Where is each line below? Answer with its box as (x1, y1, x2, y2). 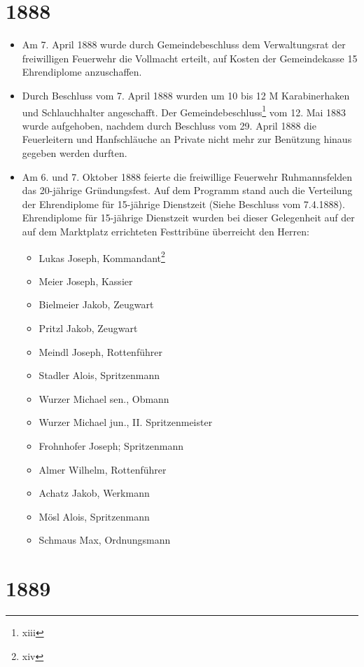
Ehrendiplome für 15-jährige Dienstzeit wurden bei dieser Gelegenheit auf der (22, 210, 355, 225)
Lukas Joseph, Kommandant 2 (38, 248, 165, 265)
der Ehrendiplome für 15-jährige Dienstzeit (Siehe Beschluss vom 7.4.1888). (22, 196, 345, 211)
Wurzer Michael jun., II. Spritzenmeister (38, 415, 213, 429)
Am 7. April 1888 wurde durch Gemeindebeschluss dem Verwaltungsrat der (22, 37, 346, 52)
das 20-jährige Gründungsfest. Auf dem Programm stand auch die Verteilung (22, 183, 353, 198)
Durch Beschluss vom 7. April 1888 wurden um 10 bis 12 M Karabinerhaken (22, 88, 350, 102)
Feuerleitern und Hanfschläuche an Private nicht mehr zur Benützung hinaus (22, 132, 352, 146)
